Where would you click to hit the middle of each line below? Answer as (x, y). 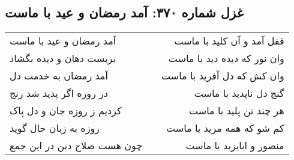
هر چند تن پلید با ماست (237, 111)
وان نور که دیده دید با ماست (226, 58)
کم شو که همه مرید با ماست (225, 128)
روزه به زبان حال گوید (55, 128)
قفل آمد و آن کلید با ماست (229, 41)
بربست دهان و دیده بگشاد (63, 58)
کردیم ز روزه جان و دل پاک (66, 111)
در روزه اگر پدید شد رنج (59, 93)
